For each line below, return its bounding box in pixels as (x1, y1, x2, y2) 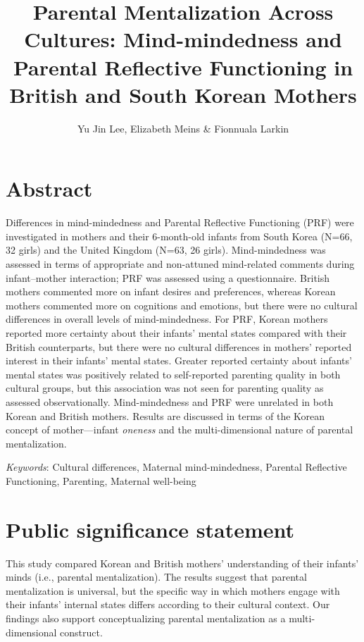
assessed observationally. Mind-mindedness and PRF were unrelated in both (6, 394, 334, 409)
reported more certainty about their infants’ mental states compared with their (6, 325, 347, 340)
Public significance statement (6, 514, 295, 543)
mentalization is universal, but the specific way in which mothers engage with (6, 583, 340, 598)
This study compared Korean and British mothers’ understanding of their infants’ (6, 555, 359, 570)
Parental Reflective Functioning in (13, 52, 353, 81)
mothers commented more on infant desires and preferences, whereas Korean (6, 284, 336, 299)
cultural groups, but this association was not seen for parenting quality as (6, 381, 324, 395)
